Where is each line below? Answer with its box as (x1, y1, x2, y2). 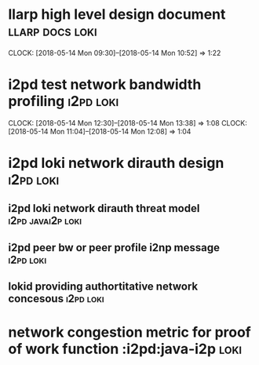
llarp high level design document (8, 5, 226, 24)
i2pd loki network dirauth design (8, 155, 224, 172)
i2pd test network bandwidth (8, 76, 202, 93)
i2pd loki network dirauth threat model (8, 202, 200, 215)
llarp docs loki (8, 22, 97, 40)
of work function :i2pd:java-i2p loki (8, 340, 242, 358)
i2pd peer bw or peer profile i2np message (8, 241, 221, 254)
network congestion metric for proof (8, 323, 251, 341)
